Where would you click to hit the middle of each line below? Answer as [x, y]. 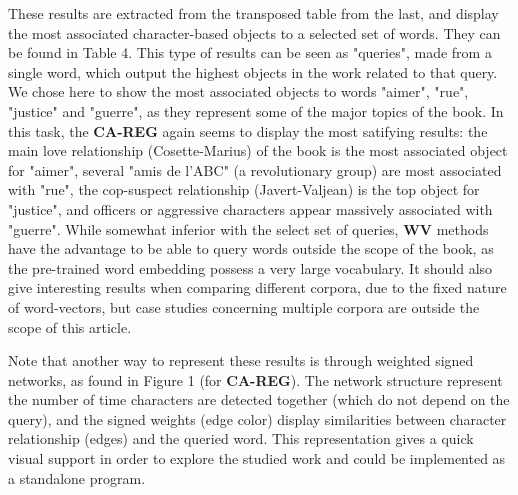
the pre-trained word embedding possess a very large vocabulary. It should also [250, 267]
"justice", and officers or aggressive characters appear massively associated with [250, 208]
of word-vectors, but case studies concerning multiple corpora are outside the [244, 306]
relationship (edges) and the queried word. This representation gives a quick [241, 438]
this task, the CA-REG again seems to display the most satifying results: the [248, 130]
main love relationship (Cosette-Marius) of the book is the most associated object [258, 150]
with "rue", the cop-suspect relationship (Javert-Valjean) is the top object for [244, 189]
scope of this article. [70, 326]
